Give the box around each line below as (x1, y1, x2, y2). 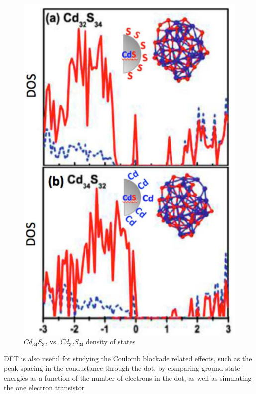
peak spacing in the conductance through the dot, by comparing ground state (4, 363, 240, 373)
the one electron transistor (4, 382, 85, 393)
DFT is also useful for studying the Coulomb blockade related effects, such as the (4, 353, 252, 363)
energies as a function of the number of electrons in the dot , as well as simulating (4, 372, 252, 383)
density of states (85, 336, 136, 347)
